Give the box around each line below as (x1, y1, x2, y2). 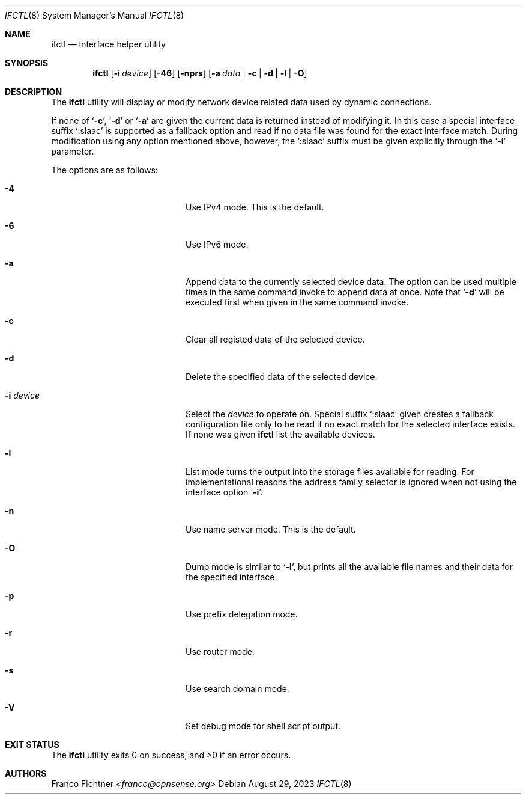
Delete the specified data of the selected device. (186, 372, 378, 382)
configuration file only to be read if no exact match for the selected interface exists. (186, 419, 516, 429)
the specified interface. (186, 572, 277, 582)
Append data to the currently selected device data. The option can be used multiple (186, 277, 516, 287)
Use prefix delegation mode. (186, 609, 298, 619)
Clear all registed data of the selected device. (186, 334, 365, 344)
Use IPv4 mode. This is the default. (186, 202, 324, 212)
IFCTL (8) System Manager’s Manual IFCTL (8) (5, 10, 184, 20)
